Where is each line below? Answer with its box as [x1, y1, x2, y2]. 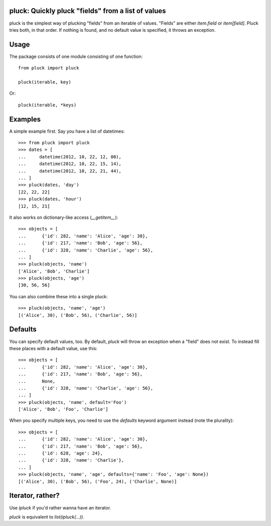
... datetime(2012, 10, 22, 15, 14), [18, 161, 121, 167]
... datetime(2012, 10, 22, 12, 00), [18, 154, 121, 159]
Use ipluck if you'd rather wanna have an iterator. [9, 504, 111, 510]
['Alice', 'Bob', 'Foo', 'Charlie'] [18, 406, 108, 412]
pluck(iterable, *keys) [18, 102, 77, 108]
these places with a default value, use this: [9, 345, 98, 352]
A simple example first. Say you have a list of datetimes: [9, 128, 125, 134]
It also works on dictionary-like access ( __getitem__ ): [9, 214, 118, 220]
